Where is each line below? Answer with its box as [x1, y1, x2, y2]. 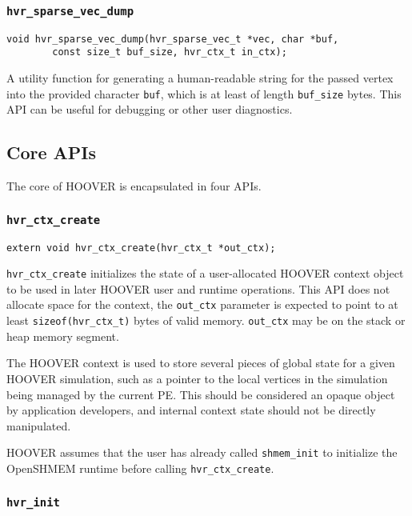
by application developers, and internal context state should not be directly [6, 402, 376, 418]
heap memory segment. [6, 327, 119, 344]
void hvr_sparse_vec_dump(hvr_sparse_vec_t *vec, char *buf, [6, 33, 339, 45]
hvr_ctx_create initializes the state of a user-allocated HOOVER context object [6, 265, 404, 282]
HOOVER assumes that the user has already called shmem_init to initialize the [6, 444, 398, 461]
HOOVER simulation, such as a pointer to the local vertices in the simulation [6, 370, 388, 386]
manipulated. [6, 417, 71, 434]
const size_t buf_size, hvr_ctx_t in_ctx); [52, 46, 287, 58]
